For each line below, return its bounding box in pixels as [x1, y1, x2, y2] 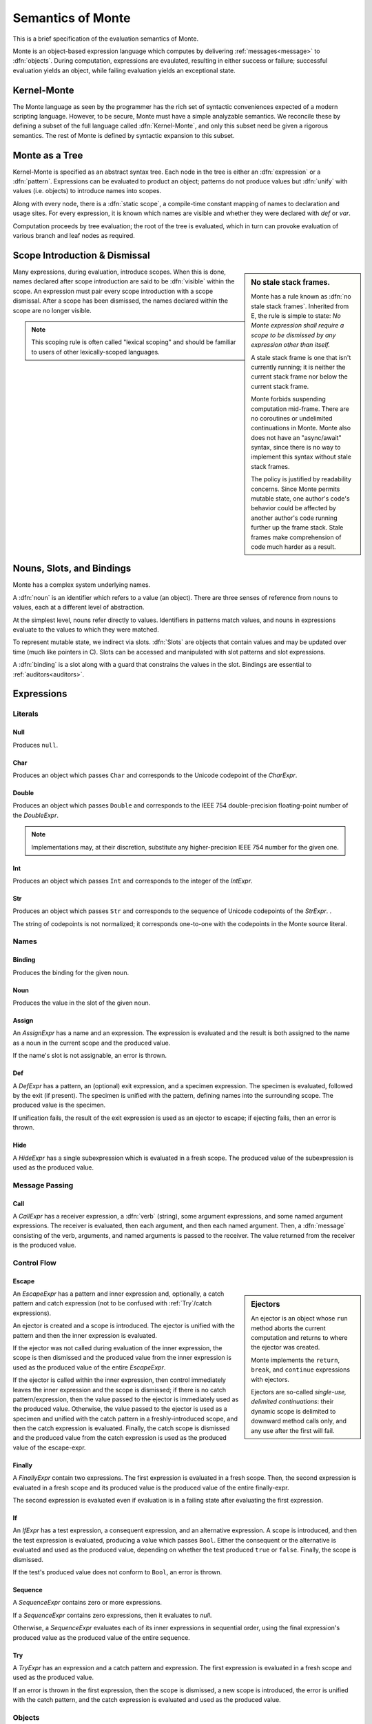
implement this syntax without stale [251, 452, 351, 461]
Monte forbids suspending [251, 395, 327, 403]
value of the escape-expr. [12, 1443, 86, 1452]
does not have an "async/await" [251, 433, 342, 441]
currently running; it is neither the [251, 363, 346, 371]
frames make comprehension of [251, 533, 342, 541]
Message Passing [12, 1180, 74, 1190]
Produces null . [12, 741, 59, 749]
